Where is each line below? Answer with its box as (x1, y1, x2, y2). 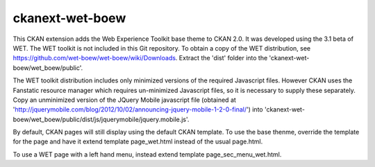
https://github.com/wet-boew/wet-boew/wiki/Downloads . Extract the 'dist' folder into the (12, 54, 268, 62)
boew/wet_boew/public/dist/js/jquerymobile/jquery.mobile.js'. (12, 115, 190, 123)
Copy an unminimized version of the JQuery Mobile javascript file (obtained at (12, 96, 236, 104)
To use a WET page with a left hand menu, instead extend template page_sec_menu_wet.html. (12, 150, 282, 159)
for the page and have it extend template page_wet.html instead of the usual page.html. (12, 137, 263, 146)
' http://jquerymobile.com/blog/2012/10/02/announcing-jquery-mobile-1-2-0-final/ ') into (12, 105, 263, 114)
